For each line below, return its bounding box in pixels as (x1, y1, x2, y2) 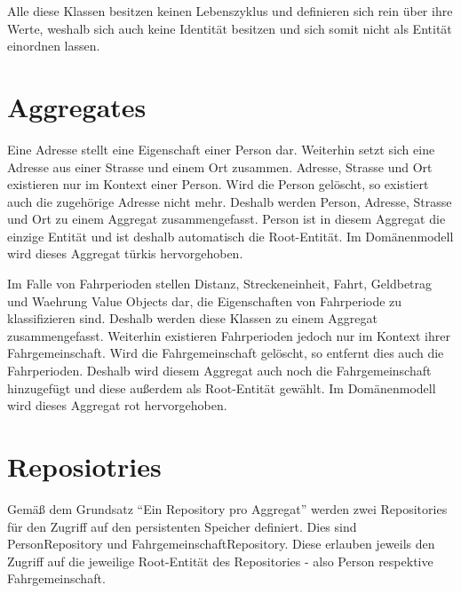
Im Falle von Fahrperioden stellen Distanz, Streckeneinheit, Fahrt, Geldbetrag (7, 274, 433, 293)
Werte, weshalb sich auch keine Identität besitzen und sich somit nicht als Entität (7, 19, 452, 37)
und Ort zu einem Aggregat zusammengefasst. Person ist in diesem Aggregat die (7, 210, 446, 228)
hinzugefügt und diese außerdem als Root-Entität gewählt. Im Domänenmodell (7, 378, 436, 397)
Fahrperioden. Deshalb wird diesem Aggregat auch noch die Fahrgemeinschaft (7, 361, 432, 380)
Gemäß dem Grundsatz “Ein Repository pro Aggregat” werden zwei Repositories (7, 499, 448, 518)
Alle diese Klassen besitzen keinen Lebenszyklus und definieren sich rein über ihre (7, 2, 453, 20)
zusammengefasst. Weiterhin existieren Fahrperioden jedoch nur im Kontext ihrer (7, 326, 450, 344)
